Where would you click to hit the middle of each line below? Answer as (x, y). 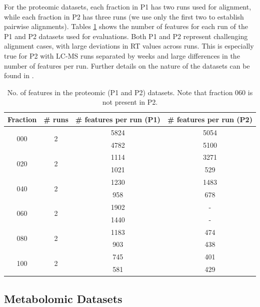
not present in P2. (130, 102)
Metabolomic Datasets (63, 298)
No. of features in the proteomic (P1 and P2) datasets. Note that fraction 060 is (130, 92)
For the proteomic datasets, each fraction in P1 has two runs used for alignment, (128, 7)
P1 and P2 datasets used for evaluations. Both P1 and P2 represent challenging (126, 36)
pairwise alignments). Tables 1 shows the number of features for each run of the (126, 26)
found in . (19, 75)
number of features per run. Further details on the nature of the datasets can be (127, 65)
